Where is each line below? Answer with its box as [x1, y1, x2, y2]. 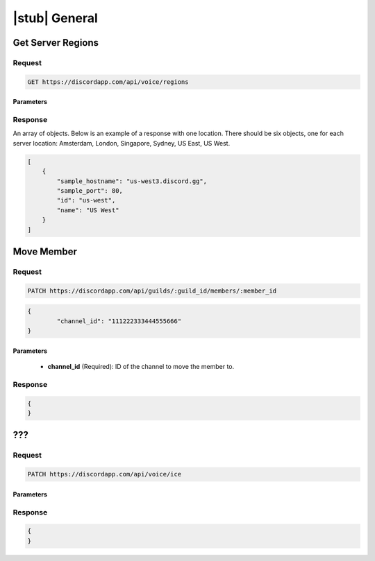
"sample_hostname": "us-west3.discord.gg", [56, 177, 208, 185]
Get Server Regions [12, 37, 99, 49]
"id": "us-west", [56, 196, 116, 205]
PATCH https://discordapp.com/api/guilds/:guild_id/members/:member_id [27, 286, 277, 295]
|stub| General [12, 10, 99, 26]
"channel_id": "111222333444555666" [56, 317, 182, 325]
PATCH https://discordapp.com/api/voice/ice [27, 470, 182, 478]
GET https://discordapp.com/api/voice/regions [27, 78, 189, 86]
